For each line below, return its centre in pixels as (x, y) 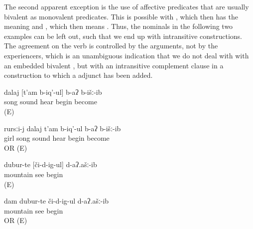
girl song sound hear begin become (57, 138)
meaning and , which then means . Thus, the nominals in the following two (119, 26)
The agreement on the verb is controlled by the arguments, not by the (111, 46)
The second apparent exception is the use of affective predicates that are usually (126, 6)
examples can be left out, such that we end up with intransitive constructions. (123, 36)
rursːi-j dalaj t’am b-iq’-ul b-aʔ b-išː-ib (63, 128)
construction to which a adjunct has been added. (78, 75)
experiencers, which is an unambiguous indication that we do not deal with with (126, 55)
